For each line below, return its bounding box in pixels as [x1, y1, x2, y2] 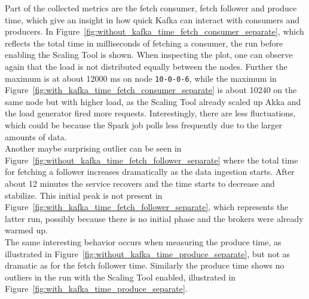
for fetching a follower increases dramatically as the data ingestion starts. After [5, 165, 295, 178]
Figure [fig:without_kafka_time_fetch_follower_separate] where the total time [5, 153, 298, 166]
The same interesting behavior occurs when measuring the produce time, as [5, 235, 282, 248]
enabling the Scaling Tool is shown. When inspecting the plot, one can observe [5, 48, 293, 61]
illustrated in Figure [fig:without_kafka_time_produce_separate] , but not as [5, 247, 290, 260]
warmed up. [5, 224, 48, 236]
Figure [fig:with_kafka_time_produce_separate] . [5, 282, 188, 295]
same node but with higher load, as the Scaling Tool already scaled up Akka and [5, 95, 301, 107]
